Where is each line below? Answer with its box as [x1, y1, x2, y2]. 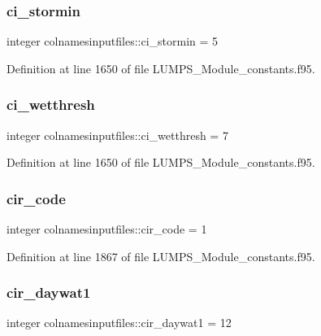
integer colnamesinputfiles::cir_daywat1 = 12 [7, 314, 232, 331]
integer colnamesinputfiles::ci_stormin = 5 [7, 33, 219, 50]
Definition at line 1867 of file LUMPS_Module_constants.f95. [7, 247, 315, 264]
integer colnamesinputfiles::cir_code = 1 [7, 220, 207, 238]
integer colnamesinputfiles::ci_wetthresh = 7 [7, 126, 228, 143]
